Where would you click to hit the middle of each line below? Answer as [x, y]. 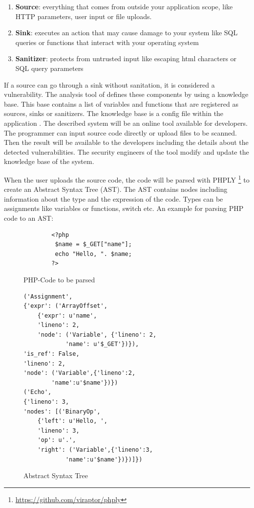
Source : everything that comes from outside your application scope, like [124, 6]
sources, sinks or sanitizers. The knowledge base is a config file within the [114, 113]
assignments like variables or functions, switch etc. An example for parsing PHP [124, 208]
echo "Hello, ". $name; [93, 254]
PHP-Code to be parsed [59, 279]
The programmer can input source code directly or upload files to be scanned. [120, 132]
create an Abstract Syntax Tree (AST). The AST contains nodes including [116, 189]
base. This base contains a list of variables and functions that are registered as [121, 104]
